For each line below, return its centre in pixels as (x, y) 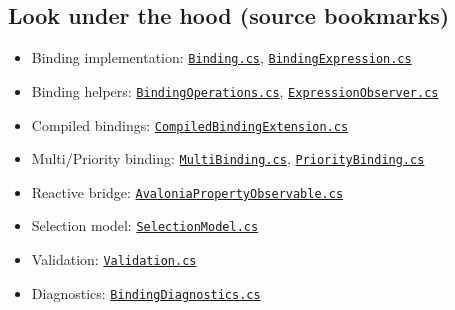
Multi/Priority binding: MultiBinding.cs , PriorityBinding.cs (228, 158)
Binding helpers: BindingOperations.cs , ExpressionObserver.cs (235, 90)
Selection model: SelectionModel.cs (145, 225)
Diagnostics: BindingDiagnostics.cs (146, 292)
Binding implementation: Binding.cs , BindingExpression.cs (221, 57)
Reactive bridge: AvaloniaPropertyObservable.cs (187, 191)
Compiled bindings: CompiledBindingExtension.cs (190, 124)
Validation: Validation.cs (114, 259)
